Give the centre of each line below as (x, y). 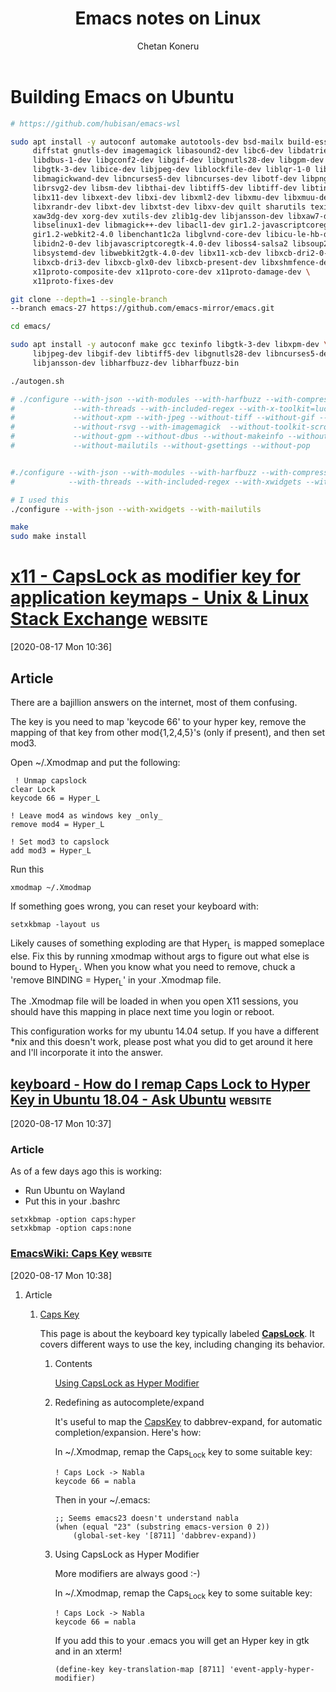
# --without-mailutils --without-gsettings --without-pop (160, 446)
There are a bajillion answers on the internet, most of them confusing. (154, 702)
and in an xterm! (88, 1651)
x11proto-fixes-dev (73, 281)
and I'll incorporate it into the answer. (87, 1053)
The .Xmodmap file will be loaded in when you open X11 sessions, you (154, 1001)
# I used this (40, 500)
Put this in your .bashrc (72, 1201)
